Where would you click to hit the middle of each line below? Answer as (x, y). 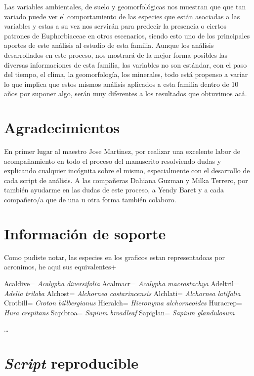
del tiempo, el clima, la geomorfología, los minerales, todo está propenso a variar (126, 74)
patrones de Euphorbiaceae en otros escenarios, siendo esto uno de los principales (127, 35)
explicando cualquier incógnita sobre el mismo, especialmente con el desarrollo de (127, 170)
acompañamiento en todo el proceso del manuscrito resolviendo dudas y (113, 161)
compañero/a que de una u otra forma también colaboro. (90, 200)
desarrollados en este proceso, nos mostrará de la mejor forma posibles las (116, 55)
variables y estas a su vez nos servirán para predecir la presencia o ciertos (115, 26)
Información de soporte (85, 233)
